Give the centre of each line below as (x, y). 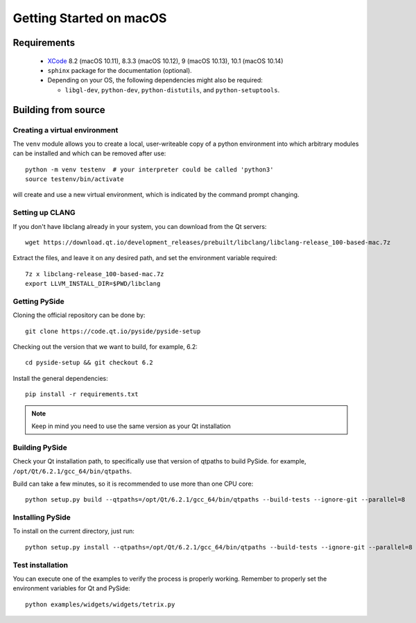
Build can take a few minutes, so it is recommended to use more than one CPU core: (133, 484)
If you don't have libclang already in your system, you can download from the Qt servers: (140, 226)
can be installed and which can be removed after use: (89, 153)
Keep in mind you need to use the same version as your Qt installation (131, 426)
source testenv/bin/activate (75, 179)
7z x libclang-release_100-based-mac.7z (95, 274)
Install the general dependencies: (60, 378)
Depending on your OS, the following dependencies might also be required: (155, 80)
